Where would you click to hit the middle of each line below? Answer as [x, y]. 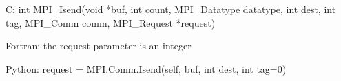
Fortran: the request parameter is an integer [99, 46]
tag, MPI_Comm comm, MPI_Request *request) [111, 22]
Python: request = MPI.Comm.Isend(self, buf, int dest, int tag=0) [146, 68]
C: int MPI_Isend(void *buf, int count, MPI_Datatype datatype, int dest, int [171, 9]
